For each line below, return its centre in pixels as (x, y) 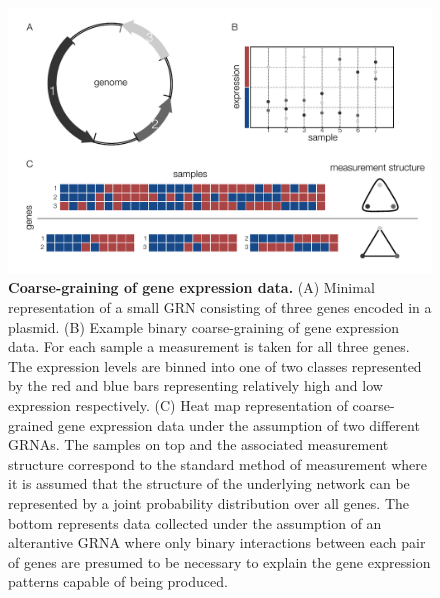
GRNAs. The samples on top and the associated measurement (198, 444)
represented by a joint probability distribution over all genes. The (209, 502)
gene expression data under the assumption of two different (238, 424)
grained (31, 424)
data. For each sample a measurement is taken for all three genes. (209, 346)
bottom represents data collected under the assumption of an (195, 522)
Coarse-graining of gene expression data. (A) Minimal (191, 287)
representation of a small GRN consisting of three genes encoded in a (220, 307)
